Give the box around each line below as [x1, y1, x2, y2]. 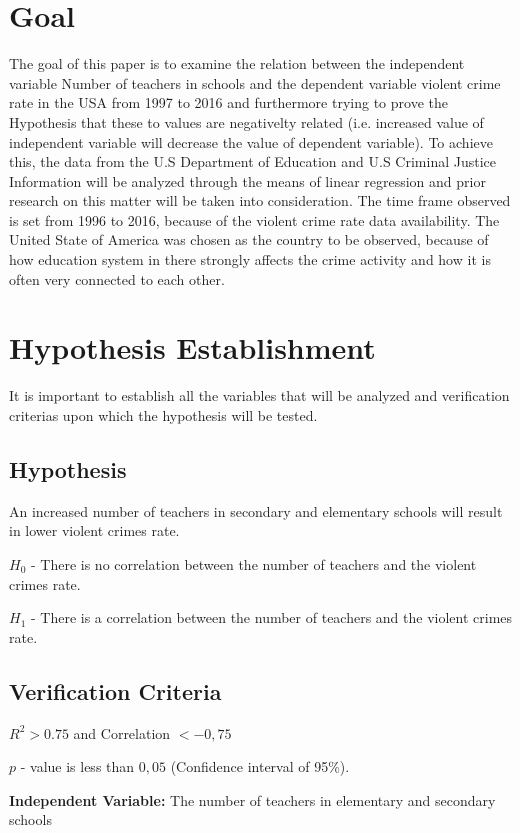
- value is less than [20, 756, 135, 777]
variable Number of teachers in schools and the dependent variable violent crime [9, 72, 501, 93]
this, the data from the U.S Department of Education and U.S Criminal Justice [9, 151, 497, 172]
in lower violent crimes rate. [9, 520, 180, 541]
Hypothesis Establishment [9, 327, 376, 368]
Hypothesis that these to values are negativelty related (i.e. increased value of [9, 111, 484, 132]
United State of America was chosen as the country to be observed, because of [9, 229, 489, 250]
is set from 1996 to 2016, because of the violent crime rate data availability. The [9, 209, 500, 230]
